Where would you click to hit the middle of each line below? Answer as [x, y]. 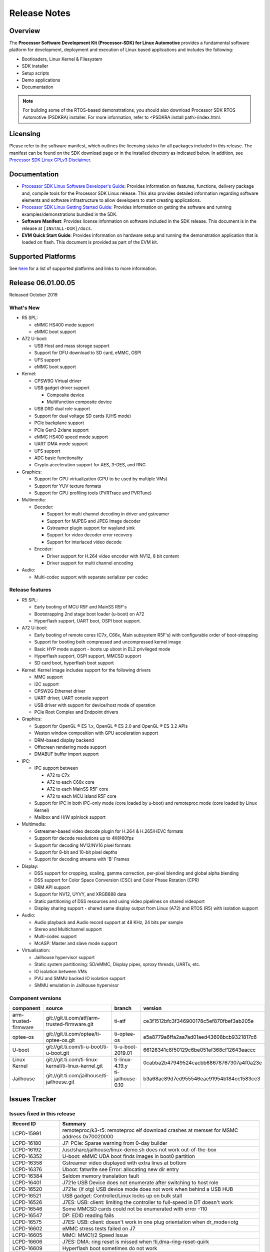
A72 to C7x [58, 775]
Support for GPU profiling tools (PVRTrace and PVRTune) [93, 493]
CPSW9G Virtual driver [58, 381]
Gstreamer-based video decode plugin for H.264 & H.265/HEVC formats [109, 831]
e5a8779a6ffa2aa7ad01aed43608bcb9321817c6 [200, 1037]
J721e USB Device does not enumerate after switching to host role [140, 1183]
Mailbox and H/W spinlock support [70, 817]
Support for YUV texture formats [68, 486]
